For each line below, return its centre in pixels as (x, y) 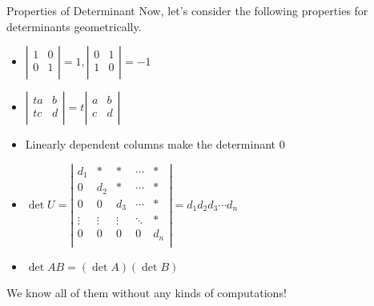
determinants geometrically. (74, 26)
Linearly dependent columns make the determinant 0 (155, 144)
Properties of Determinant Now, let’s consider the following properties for (187, 10)
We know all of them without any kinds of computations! (147, 292)
